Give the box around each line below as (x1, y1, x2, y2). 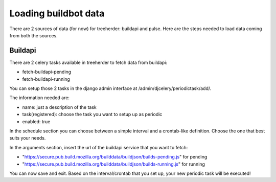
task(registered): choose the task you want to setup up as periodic (22, 111, 163, 118)
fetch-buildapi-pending (22, 69, 72, 75)
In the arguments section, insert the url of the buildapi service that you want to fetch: (9, 144, 188, 150)
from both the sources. (9, 32, 58, 38)
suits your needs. (9, 135, 46, 141)
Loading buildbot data (9, 8, 105, 19)
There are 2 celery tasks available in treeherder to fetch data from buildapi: (9, 59, 168, 65)
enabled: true (22, 118, 51, 125)
